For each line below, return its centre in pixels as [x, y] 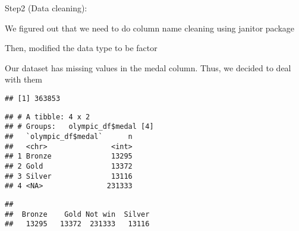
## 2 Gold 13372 [69, 166]
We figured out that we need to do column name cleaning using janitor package [150, 28]
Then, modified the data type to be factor [81, 48]
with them [23, 79]
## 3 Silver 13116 [69, 176]
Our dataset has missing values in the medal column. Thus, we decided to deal [148, 67]
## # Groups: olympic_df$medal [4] [79, 127]
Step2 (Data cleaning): [46, 8]
